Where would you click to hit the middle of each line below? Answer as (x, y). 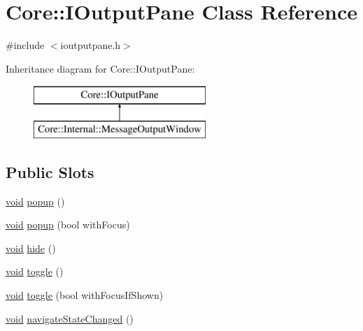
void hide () (31, 248)
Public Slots (50, 171)
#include (25, 45)
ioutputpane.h (91, 45)
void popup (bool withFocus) (68, 225)
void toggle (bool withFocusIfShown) (85, 295)
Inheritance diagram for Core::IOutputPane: (100, 68)
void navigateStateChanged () (70, 318)
